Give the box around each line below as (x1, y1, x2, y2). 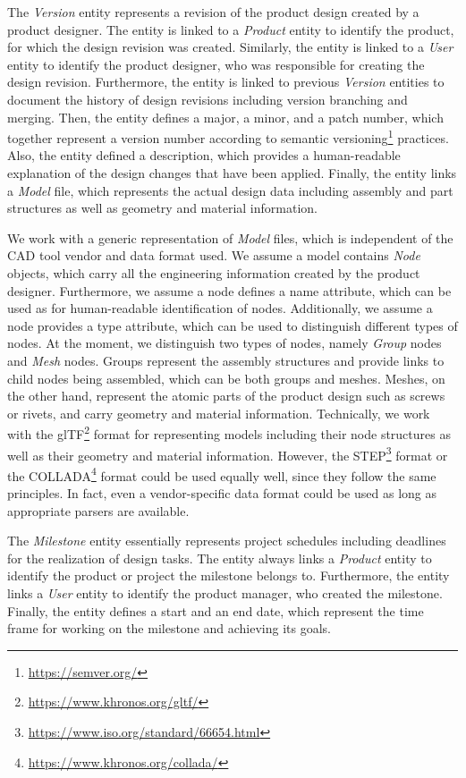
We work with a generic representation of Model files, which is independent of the (7, 228, 453, 247)
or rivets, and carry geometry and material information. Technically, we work (7, 403, 430, 422)
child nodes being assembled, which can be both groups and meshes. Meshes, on (7, 368, 445, 387)
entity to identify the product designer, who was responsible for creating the (7, 55, 425, 73)
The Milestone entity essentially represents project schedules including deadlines (7, 531, 446, 550)
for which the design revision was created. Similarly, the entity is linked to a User (7, 38, 453, 56)
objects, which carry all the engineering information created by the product (7, 263, 420, 282)
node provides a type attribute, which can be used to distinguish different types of (7, 316, 458, 334)
